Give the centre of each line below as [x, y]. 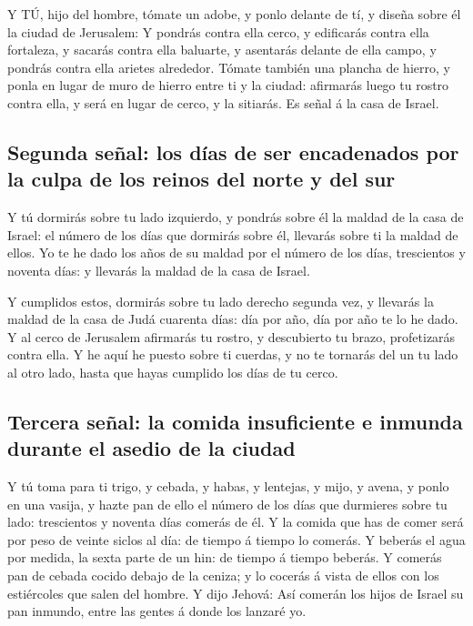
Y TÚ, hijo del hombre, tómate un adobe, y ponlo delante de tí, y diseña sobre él [234, 14]
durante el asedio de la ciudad [151, 448]
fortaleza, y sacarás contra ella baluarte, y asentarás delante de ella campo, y [222, 50]
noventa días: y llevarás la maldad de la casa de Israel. [159, 270]
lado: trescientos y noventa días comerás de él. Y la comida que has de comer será [236, 522]
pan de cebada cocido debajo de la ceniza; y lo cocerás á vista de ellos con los [223, 576]
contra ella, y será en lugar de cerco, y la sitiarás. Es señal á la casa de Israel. [223, 102]
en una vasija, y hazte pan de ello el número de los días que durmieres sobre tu [227, 504]
